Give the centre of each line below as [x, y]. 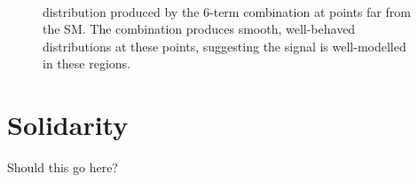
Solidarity [68, 125]
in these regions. [87, 63]
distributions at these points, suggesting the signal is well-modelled [225, 46]
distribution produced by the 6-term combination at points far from [227, 11]
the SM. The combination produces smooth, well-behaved [199, 29]
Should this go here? [63, 167]
